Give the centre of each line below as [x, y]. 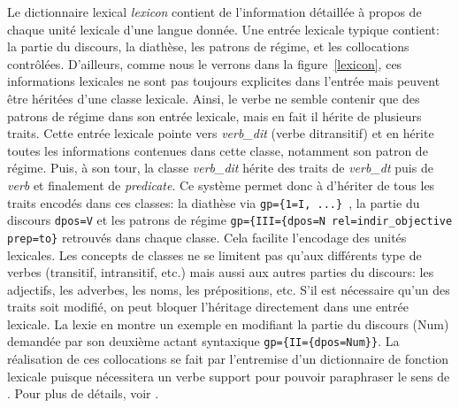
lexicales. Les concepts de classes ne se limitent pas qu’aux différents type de [214, 254]
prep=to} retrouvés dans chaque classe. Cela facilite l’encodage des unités [207, 237]
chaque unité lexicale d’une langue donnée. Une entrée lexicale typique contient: [223, 29]
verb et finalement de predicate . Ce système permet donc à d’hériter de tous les [221, 185]
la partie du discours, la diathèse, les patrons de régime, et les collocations [208, 46]
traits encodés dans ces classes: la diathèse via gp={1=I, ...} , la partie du [214, 202]
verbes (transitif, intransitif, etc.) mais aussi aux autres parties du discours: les [221, 272]
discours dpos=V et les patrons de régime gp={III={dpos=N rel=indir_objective [230, 220]
